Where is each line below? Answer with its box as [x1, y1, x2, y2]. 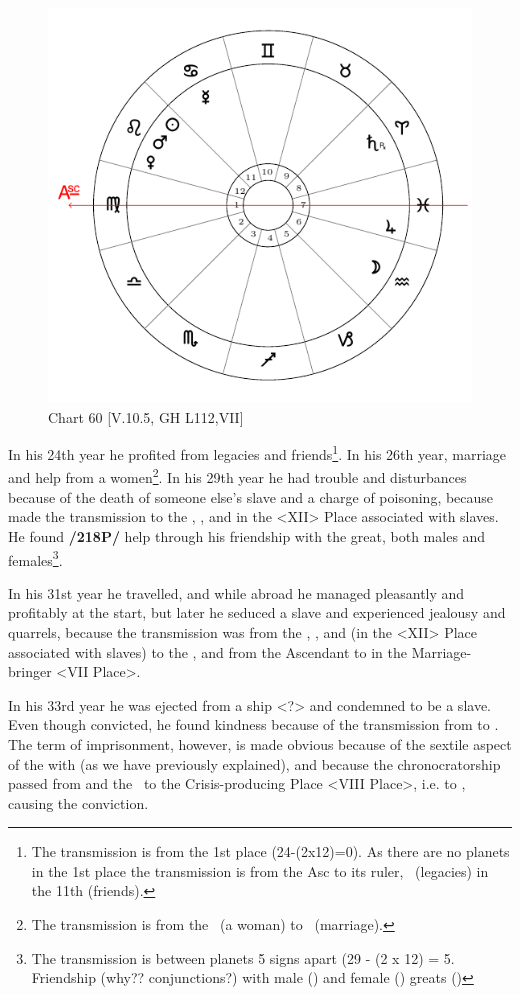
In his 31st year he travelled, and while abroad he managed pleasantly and [8, 582, 465, 603]
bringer [8, 661, 52, 682]
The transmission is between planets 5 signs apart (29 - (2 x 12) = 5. [31, 947, 455, 968]
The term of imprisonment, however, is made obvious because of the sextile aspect [8, 733, 512, 754]
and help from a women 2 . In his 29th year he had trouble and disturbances [8, 464, 467, 488]
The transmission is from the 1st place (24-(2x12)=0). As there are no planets [31, 841, 510, 862]
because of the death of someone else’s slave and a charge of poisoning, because [8, 486, 494, 507]
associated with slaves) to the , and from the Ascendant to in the [8, 641, 407, 662]
